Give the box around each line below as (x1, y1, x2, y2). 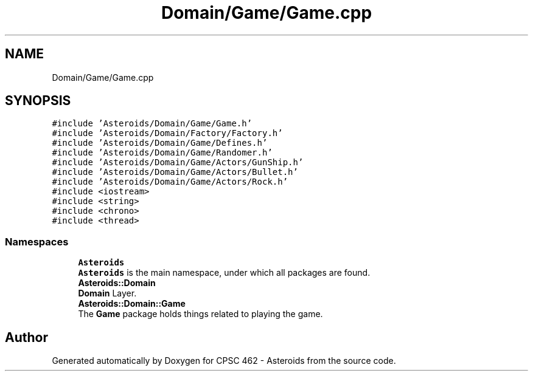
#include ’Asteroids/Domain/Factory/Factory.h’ (52, 128, 283, 138)
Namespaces (5, 235, 69, 248)
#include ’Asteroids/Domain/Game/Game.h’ (52, 118, 253, 129)
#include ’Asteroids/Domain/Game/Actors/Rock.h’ (52, 177, 288, 187)
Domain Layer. (78, 288, 137, 299)
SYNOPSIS (5, 93, 71, 109)
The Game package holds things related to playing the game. (78, 309, 323, 320)
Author (5, 329, 48, 345)
